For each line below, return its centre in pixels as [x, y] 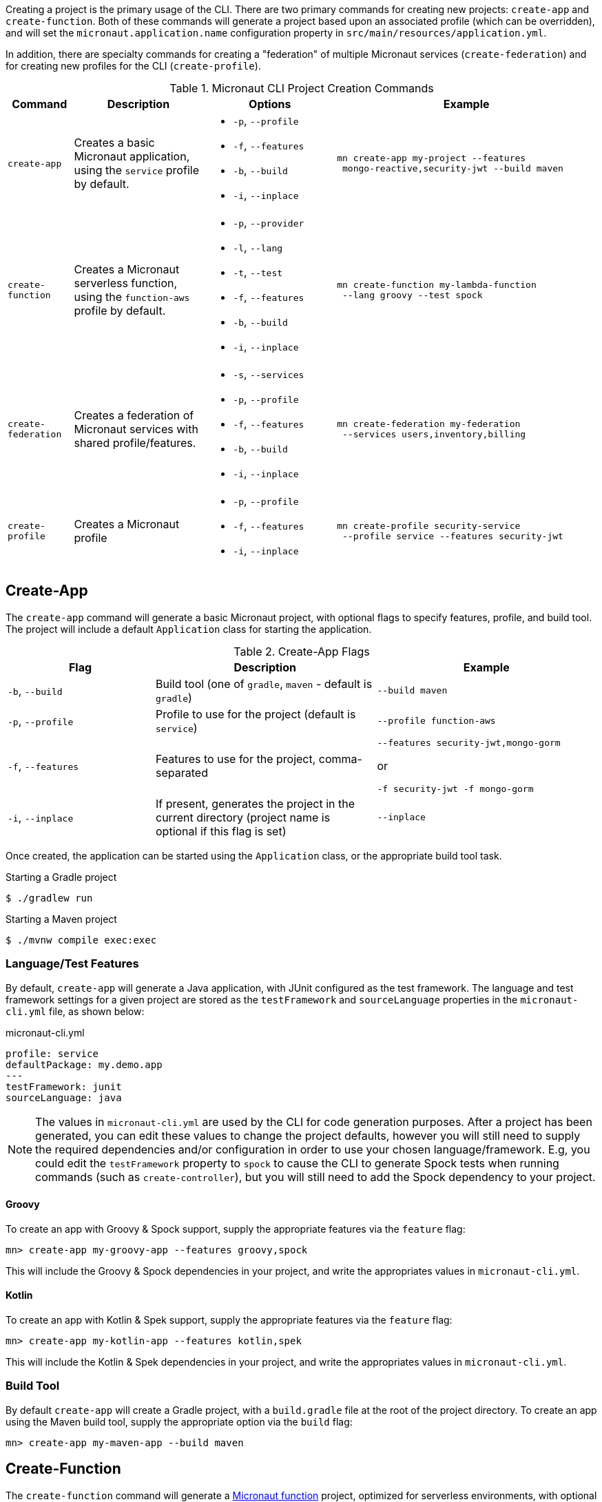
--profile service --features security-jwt [453, 536]
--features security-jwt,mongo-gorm [469, 742]
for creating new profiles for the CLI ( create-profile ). [133, 66]
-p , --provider [269, 222]
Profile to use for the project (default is [256, 714]
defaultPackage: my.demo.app [84, 1064]
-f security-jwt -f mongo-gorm [455, 789]
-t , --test [258, 272]
